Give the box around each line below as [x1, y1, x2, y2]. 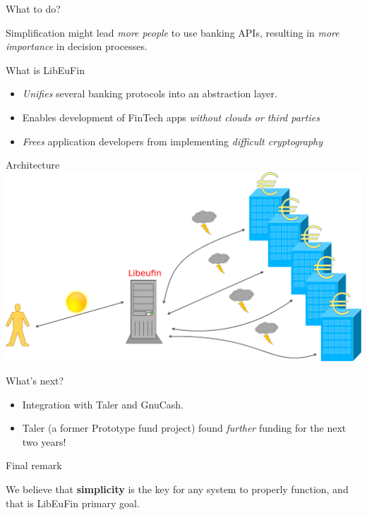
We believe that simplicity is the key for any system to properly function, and [6, 482, 349, 497]
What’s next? [6, 373, 64, 388]
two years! [22, 434, 66, 449]
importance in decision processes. [6, 39, 148, 54]
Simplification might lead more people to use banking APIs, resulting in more [6, 25, 339, 40]
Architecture [6, 157, 60, 172]
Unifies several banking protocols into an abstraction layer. [22, 86, 277, 101]
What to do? [6, 1, 61, 16]
